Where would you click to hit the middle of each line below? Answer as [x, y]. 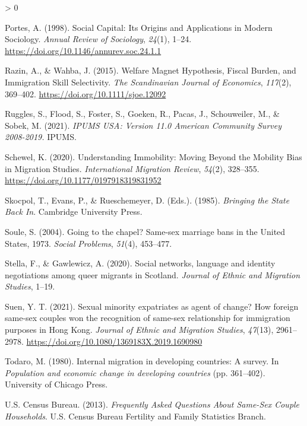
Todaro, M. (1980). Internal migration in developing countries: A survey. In [142, 361]
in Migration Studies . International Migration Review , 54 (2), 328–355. [132, 168]
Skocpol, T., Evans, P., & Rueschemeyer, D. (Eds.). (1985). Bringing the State [147, 200]
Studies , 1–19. [30, 286]
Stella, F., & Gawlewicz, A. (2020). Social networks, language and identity [140, 263]
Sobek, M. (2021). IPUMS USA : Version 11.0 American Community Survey [143, 125]
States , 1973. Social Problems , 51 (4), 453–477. [88, 243]
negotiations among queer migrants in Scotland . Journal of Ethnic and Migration [153, 274]
